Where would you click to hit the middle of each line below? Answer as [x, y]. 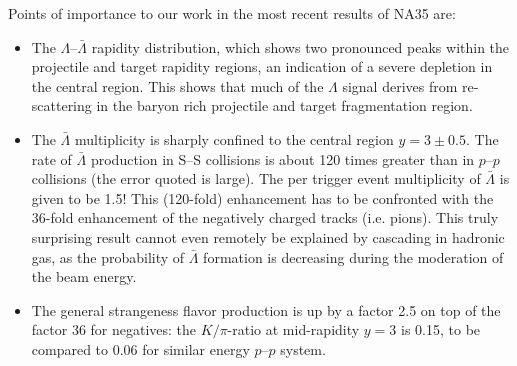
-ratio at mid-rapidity [293, 329]
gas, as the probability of [108, 256]
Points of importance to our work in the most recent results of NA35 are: [232, 13]
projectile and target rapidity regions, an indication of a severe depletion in [262, 66]
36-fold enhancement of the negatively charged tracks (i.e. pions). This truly [265, 217]
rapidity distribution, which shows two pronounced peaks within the [300, 46]
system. [303, 348]
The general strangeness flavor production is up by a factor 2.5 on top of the [266, 309]
